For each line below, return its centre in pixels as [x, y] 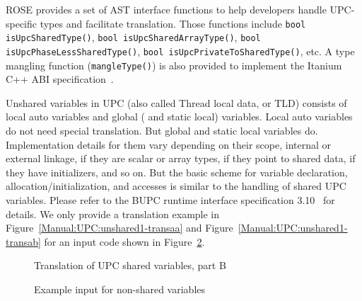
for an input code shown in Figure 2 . [124, 241]
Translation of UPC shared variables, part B [130, 265]
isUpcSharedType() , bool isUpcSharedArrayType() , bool [133, 37]
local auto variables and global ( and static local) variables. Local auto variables [179, 117]
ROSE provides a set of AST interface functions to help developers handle [166, 9]
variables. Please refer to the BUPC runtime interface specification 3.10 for [170, 199]
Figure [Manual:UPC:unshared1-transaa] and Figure [119, 228]
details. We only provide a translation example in [113, 214]
